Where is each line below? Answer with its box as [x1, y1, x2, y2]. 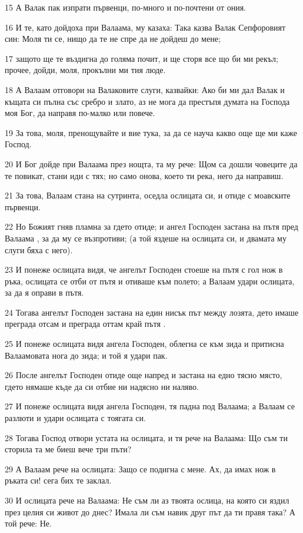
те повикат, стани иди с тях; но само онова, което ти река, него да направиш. [5, 169, 284, 181]
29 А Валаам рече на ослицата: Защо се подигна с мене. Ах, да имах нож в [5, 462, 276, 475]
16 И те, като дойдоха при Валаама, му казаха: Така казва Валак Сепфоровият [5, 21, 286, 33]
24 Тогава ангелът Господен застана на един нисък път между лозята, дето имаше [5, 306, 299, 318]
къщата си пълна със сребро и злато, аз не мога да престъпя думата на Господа [5, 95, 290, 107]
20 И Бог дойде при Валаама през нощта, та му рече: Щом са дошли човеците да [5, 157, 298, 170]
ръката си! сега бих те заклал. [5, 474, 112, 486]
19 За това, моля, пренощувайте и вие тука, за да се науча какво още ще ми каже [5, 126, 298, 138]
